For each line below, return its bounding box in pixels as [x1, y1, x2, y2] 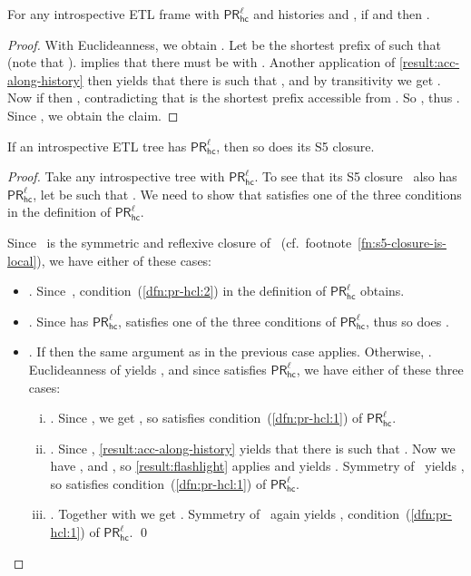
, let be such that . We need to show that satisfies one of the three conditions [33, 184, 462, 203]
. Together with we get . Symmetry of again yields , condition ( [50, 504, 411, 523]
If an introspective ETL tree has [7, 136, 187, 155]
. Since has [28, 311, 89, 330]
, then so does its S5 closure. [216, 136, 375, 155]
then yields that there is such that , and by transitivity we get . [87, 70, 441, 89]
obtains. [359, 281, 405, 300]
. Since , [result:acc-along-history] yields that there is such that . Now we [50, 438, 456, 457]
